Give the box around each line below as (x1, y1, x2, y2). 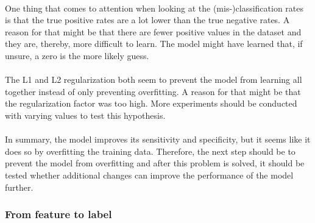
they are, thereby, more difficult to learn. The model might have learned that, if (5, 37, 303, 50)
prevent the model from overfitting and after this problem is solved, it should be (5, 157, 305, 169)
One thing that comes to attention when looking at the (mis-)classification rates (5, 1, 304, 14)
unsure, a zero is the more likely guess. (5, 49, 149, 62)
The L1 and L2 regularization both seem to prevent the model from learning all (5, 73, 302, 86)
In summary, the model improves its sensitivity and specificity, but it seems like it (5, 133, 311, 146)
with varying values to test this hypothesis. (5, 108, 166, 121)
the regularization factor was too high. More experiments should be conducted (5, 97, 297, 110)
